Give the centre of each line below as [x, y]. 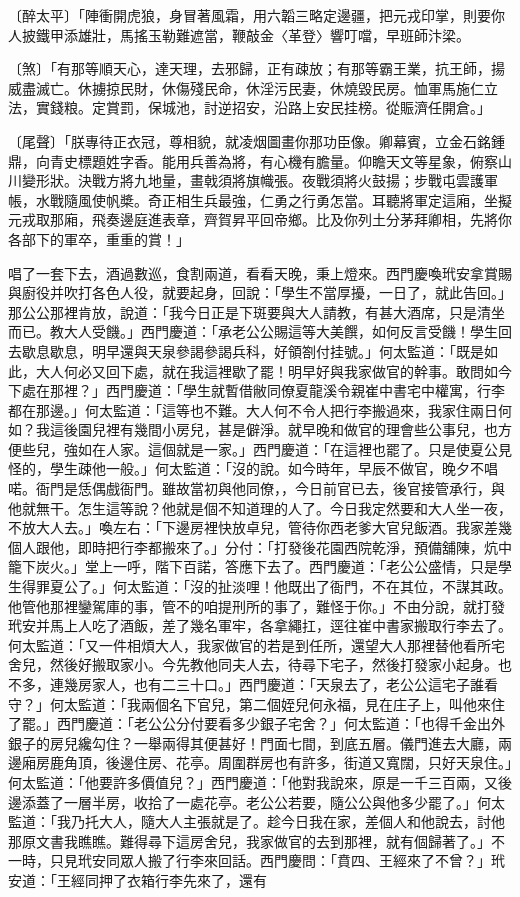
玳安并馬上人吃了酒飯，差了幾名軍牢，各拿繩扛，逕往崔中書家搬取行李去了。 [260, 625]
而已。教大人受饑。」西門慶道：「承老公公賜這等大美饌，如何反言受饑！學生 [253, 331]
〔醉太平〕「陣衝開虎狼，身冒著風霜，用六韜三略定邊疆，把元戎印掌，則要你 [256, 15]
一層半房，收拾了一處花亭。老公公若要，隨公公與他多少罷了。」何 [277, 801]
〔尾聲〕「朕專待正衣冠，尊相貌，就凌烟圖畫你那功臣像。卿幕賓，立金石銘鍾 [256, 140]
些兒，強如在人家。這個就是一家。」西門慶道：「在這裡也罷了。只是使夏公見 [266, 448]
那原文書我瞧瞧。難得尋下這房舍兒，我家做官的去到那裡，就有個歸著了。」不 [256, 840]
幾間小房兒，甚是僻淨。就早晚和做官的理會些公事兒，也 [315, 429]
